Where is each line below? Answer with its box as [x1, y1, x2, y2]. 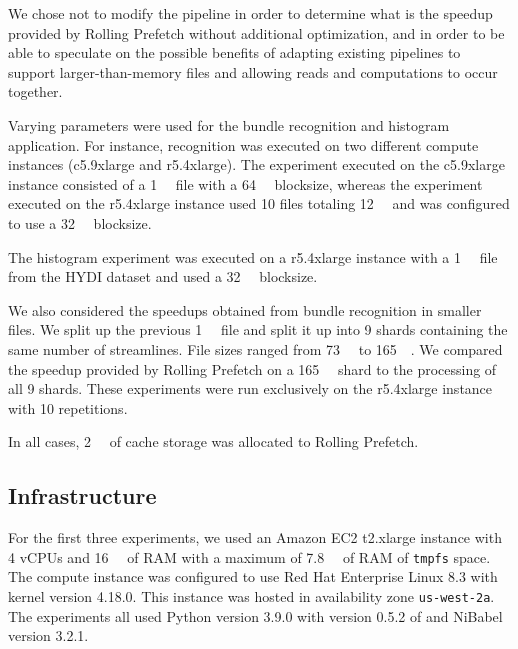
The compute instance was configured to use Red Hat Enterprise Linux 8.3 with [8, 566, 498, 587]
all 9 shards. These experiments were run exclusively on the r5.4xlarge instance [8, 378, 493, 399]
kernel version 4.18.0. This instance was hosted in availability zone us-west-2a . [8, 585, 495, 606]
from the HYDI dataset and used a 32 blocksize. [8, 266, 318, 287]
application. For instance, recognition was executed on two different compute [8, 134, 479, 155]
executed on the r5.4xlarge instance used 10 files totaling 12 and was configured [8, 193, 510, 214]
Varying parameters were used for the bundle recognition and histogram [8, 114, 450, 135]
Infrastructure [8, 480, 157, 511]
